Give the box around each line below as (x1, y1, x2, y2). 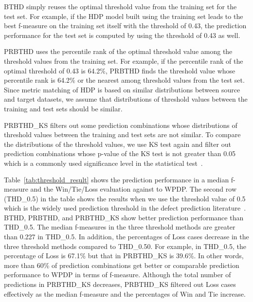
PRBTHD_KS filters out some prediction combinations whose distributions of (4, 120, 237, 130)
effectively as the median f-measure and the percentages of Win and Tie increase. (4, 288, 246, 299)
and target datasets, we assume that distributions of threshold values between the (4, 94, 248, 104)
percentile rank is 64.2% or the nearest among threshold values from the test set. (4, 75, 245, 85)
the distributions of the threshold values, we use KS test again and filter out (4, 139, 231, 149)
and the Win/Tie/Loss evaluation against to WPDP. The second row (30, 184, 237, 194)
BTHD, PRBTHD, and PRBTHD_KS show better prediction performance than (4, 212, 244, 222)
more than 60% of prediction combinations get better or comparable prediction (4, 260, 239, 270)
